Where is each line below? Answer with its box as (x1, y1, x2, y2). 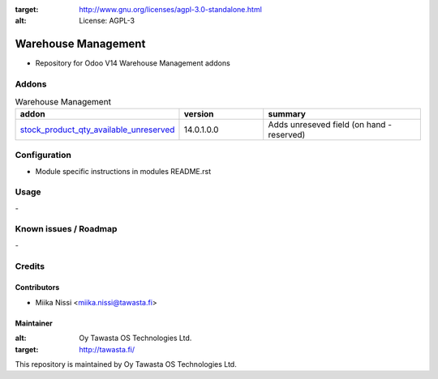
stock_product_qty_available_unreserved (19, 124, 175, 135)
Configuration (15, 150, 72, 161)
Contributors (15, 283, 60, 292)
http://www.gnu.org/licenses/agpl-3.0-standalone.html (79, 5, 263, 14)
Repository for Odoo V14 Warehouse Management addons (35, 58, 230, 68)
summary (268, 108, 306, 119)
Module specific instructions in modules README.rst (35, 166, 212, 176)
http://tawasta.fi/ (79, 344, 135, 354)
